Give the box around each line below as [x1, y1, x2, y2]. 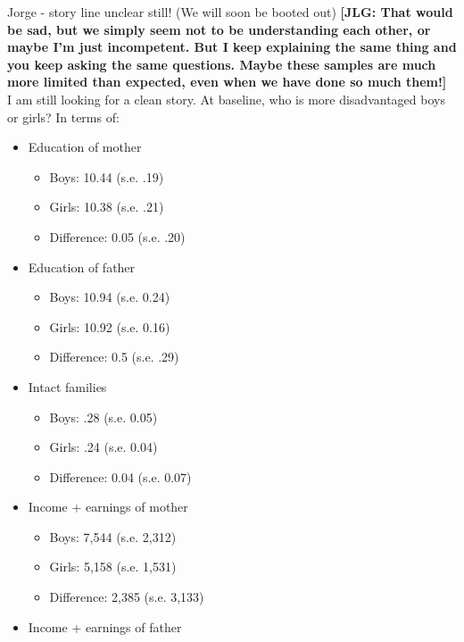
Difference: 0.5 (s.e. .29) [49, 347, 179, 366]
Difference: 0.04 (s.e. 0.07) [49, 467, 192, 486]
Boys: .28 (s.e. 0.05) [49, 407, 158, 426]
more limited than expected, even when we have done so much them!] [7, 72, 447, 91]
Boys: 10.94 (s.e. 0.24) [49, 288, 170, 306]
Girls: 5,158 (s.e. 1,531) [49, 557, 177, 576]
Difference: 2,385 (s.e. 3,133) [49, 588, 204, 606]
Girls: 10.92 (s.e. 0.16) [49, 317, 170, 336]
